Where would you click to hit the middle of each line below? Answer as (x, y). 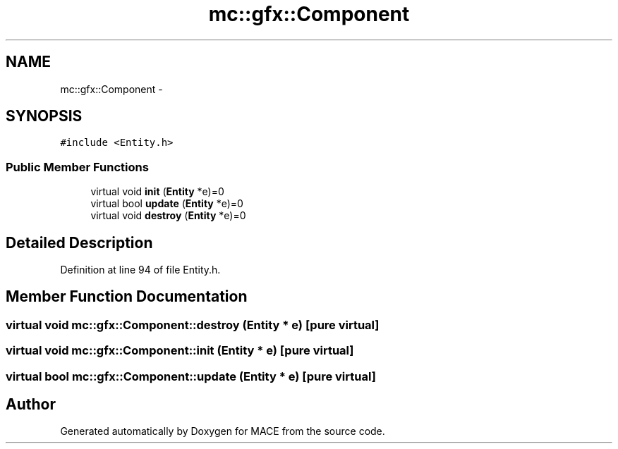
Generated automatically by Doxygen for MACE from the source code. (223, 431)
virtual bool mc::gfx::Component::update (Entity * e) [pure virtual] (191, 376)
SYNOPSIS (44, 116)
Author (31, 405)
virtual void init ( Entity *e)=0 (157, 192)
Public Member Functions (77, 167)
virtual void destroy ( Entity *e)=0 (168, 216)
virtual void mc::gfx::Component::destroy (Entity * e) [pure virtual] (193, 325)
